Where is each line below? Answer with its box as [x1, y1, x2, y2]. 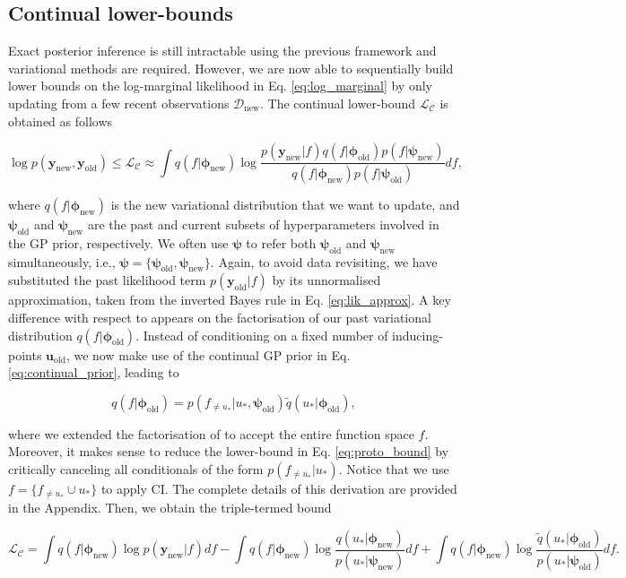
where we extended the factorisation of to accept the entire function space [8, 424, 414, 443]
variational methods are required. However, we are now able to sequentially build [8, 58, 454, 77]
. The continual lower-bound [259, 93, 416, 112]
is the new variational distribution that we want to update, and [110, 195, 460, 214]
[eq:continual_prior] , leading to [8, 363, 179, 382]
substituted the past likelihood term [8, 271, 206, 289]
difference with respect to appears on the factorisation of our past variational [8, 308, 431, 327]
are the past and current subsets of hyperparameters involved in [87, 215, 439, 234]
